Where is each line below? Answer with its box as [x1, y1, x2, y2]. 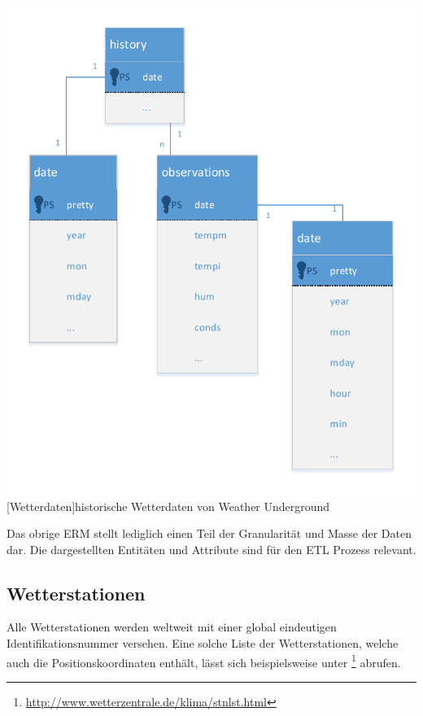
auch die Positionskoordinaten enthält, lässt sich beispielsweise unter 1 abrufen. [7, 651, 401, 670]
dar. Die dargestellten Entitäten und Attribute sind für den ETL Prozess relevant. [7, 540, 416, 557]
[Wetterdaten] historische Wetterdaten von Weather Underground [7, 497, 330, 514]
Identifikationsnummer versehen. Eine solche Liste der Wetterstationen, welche [7, 635, 399, 652]
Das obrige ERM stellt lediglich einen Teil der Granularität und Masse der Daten [7, 525, 412, 542]
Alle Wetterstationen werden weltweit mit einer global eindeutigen [7, 618, 337, 635]
